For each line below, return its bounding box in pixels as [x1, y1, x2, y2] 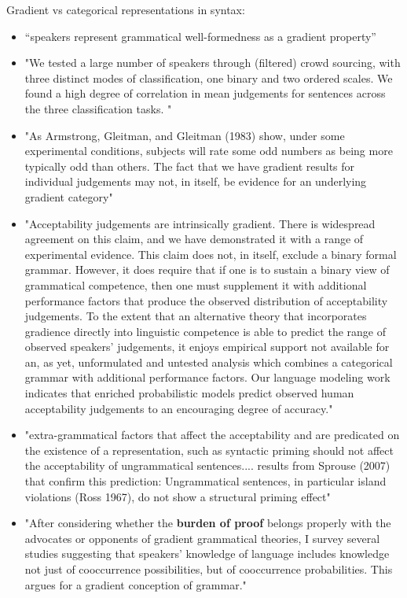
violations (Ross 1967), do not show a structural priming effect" [24, 488, 331, 504]
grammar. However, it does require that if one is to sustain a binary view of [24, 261, 390, 278]
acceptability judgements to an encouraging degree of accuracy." [24, 400, 333, 416]
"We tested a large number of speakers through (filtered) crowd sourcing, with [24, 54, 401, 71]
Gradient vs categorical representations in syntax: [6, 2, 245, 17]
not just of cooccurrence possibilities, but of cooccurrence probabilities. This [24, 561, 393, 577]
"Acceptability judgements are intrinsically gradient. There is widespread [24, 215, 376, 231]
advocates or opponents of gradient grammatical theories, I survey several [24, 530, 380, 546]
